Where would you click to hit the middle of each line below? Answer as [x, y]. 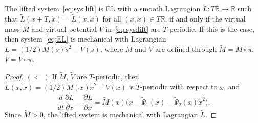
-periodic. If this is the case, [211, 28]
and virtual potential [64, 28]
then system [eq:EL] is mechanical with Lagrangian [85, 39]
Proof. [14, 76]
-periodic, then [116, 76]
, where [112, 49]
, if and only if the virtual [205, 19]
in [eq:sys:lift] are [133, 28]
